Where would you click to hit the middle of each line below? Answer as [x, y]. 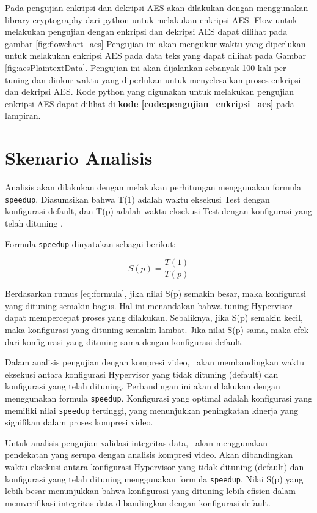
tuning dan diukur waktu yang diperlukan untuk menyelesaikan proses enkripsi [153, 79]
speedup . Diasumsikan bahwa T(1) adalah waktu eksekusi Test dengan [137, 199]
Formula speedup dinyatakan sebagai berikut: [90, 243]
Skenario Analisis [79, 158]
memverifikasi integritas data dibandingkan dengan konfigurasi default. [138, 502]
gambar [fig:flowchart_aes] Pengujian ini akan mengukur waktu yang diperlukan [155, 43]
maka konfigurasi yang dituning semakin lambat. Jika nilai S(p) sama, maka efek [157, 329]
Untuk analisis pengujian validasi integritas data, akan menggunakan [137, 442]
